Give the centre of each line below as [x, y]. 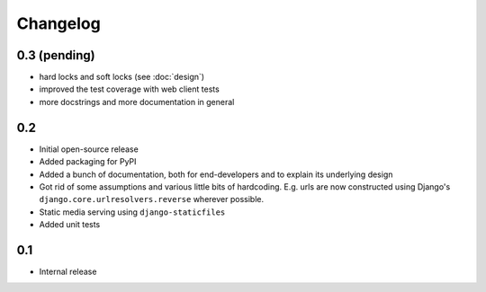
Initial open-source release [89, 149]
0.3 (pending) [56, 55]
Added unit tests [70, 225]
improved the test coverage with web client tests [129, 89]
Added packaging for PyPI [88, 162]
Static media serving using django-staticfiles [132, 212]
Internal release [68, 271]
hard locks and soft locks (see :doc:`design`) [122, 77]
